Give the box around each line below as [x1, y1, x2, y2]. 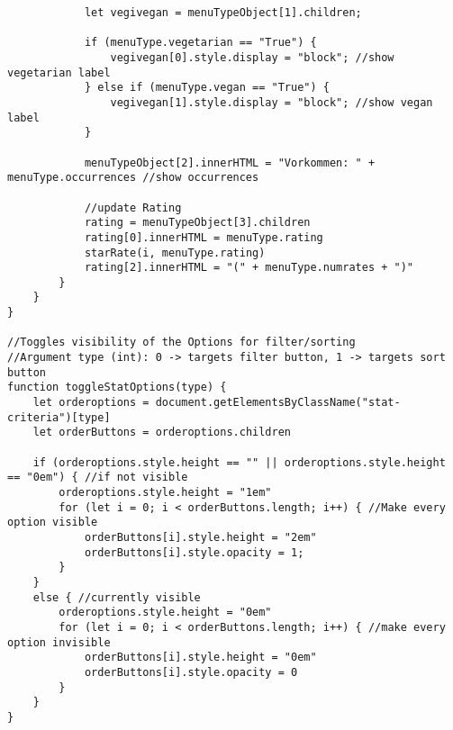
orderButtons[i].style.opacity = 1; [84, 545, 304, 559]
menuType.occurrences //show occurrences [7, 171, 259, 185]
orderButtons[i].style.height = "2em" [84, 530, 317, 544]
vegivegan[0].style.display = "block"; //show [110, 50, 394, 64]
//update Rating [84, 201, 182, 214]
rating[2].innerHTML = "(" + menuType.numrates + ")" [84, 261, 414, 275]
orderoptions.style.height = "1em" [59, 486, 272, 499]
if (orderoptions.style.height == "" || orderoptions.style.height [32, 455, 446, 469]
